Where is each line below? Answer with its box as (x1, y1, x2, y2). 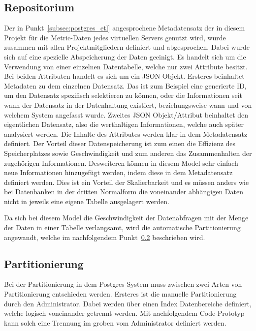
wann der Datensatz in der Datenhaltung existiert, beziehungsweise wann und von (4, 99, 252, 110)
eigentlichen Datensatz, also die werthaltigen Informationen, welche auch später (4, 119, 244, 129)
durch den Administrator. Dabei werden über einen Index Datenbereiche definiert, (4, 298, 252, 308)
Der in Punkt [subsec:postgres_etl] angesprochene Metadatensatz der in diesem (4, 23, 245, 33)
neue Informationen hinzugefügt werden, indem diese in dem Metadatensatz (4, 167, 233, 178)
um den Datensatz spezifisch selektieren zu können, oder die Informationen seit (4, 90, 243, 100)
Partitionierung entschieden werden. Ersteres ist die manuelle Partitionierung (4, 289, 237, 299)
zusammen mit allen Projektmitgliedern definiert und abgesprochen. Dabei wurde (4, 42, 250, 52)
